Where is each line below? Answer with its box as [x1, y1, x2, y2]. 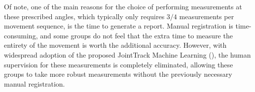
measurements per [179, 11, 234, 21]
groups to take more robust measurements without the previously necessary [4, 69, 232, 79]
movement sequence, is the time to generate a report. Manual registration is [4, 21, 233, 31]
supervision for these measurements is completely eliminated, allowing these [4, 59, 233, 69]
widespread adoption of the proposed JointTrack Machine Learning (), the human [4, 49, 251, 60]
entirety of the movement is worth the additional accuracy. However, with [4, 40, 227, 50]
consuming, [4, 30, 38, 40]
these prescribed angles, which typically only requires [4, 11, 165, 21]
